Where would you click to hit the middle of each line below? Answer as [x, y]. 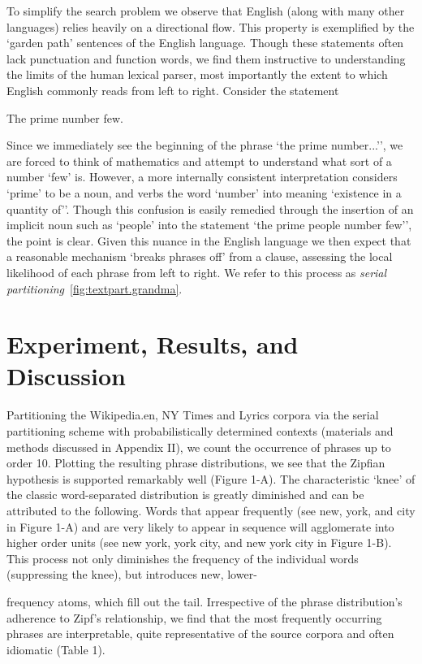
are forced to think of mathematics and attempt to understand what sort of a [199, 161]
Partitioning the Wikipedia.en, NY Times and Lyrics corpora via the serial [193, 415]
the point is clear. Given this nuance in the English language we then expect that [209, 240]
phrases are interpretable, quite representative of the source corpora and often [200, 634]
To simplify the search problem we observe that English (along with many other [206, 11]
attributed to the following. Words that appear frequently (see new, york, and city [211, 510]
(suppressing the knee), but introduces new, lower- [132, 574]
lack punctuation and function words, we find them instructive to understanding [206, 58]
